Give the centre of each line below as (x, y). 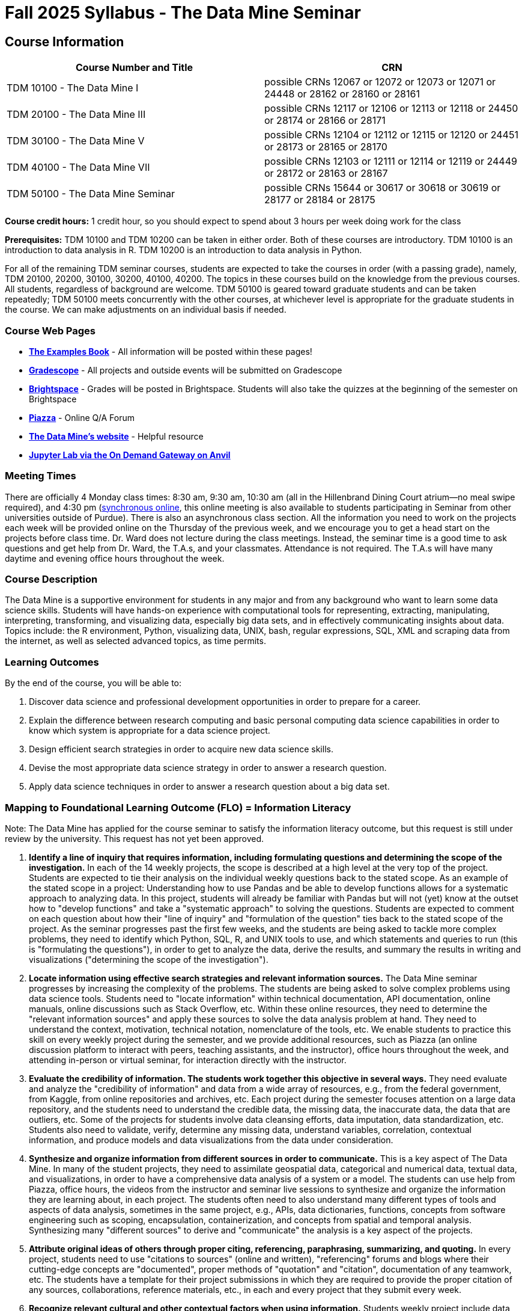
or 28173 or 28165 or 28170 (326, 147)
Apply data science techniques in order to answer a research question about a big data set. (209, 787)
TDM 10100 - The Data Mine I (73, 88)
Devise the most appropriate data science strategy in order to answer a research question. (208, 768)
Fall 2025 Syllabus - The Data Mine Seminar (183, 13)
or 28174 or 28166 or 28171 (325, 121)
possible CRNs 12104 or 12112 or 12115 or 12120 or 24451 (391, 135)
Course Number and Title (134, 68)
